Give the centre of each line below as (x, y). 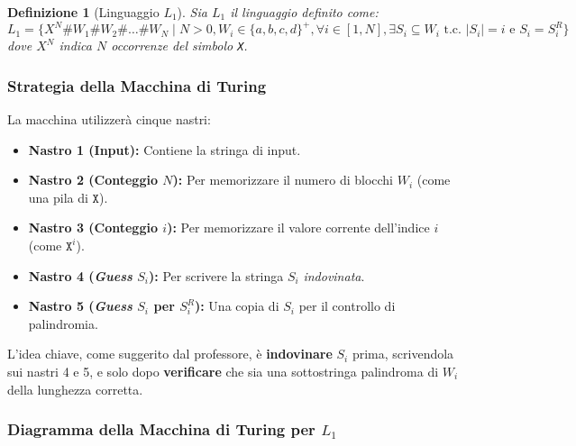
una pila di (58, 197)
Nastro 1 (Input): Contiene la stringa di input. (165, 149)
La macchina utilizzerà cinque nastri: (109, 118)
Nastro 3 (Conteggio (93, 228)
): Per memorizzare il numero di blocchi (283, 180)
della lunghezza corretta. (75, 389)
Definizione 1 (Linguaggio (83, 12)
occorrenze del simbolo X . (179, 46)
